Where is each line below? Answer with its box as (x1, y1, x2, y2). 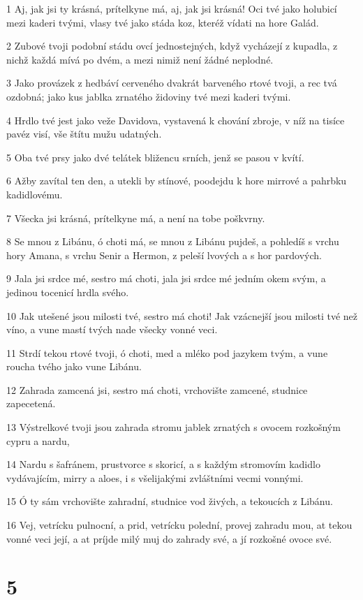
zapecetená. (6, 396, 56, 411)
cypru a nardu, (6, 433, 70, 448)
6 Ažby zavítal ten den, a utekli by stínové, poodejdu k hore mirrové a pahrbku (6, 173, 347, 188)
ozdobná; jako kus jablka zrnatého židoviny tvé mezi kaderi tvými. (6, 89, 291, 103)
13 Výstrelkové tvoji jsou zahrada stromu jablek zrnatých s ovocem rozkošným (6, 420, 341, 434)
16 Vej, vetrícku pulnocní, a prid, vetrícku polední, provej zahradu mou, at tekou (6, 518, 353, 532)
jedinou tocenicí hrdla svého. (6, 284, 129, 299)
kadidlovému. (6, 186, 63, 201)
